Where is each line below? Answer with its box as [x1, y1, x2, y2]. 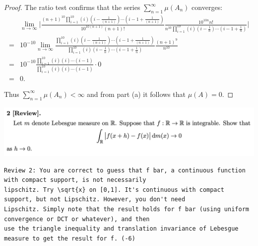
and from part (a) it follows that [87, 88, 186, 99]
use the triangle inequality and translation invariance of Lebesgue [4, 225, 239, 233]
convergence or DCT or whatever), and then [4, 215, 150, 223]
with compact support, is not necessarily [4, 176, 146, 184]
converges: [192, 2, 223, 12]
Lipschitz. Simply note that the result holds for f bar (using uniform [4, 206, 249, 213]
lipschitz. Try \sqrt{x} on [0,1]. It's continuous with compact [4, 186, 224, 193]
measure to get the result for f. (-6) [4, 235, 135, 242]
